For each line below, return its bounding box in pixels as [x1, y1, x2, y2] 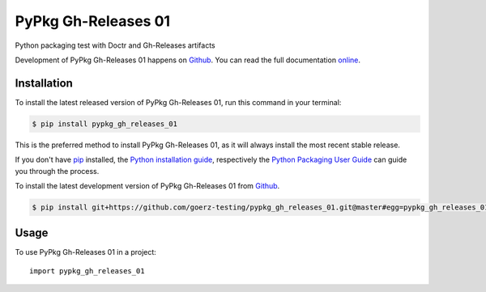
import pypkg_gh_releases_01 [29, 266, 145, 275]
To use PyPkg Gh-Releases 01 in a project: [15, 248, 157, 257]
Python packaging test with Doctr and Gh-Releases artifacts [15, 40, 215, 50]
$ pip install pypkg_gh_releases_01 [32, 119, 178, 129]
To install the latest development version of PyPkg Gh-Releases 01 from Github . [15, 180, 280, 190]
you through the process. [15, 166, 100, 176]
